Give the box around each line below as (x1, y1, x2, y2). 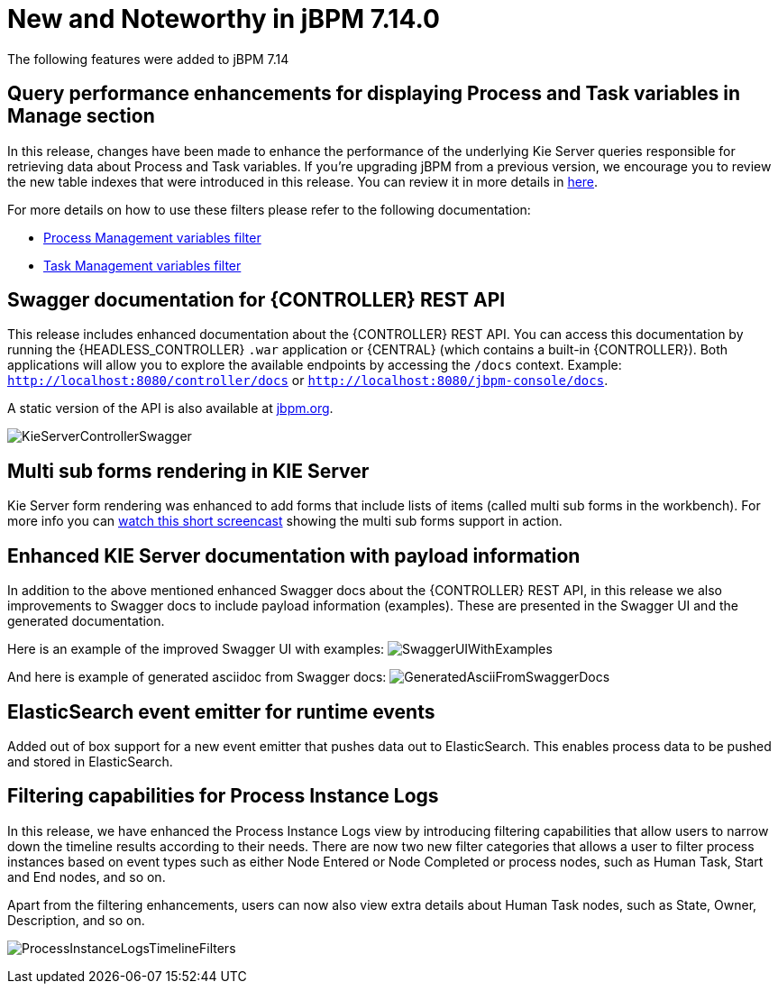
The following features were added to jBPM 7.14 (7, 50, 289, 67)
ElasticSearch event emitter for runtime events (7, 700, 435, 723)
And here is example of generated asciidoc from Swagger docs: (7, 669, 387, 685)
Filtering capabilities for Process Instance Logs (7, 785, 439, 808)
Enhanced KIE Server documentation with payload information (7, 544, 581, 567)
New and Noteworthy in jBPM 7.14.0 (7, 4, 440, 34)
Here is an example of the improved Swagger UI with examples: (7, 641, 385, 657)
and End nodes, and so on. (7, 868, 166, 885)
